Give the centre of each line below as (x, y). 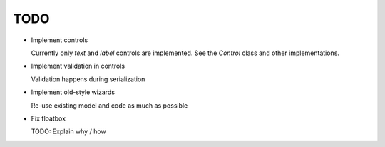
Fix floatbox (48, 118)
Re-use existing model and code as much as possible (109, 105)
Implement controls (60, 40)
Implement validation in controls (78, 66)
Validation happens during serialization (88, 79)
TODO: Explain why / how (68, 131)
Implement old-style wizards (73, 92)
